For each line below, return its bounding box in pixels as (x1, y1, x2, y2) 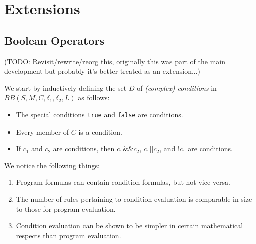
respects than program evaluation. (16, 230, 121, 240)
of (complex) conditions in (137, 82, 217, 93)
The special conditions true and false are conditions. (16, 109, 183, 119)
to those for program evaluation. (16, 203, 116, 214)
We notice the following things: (4, 160, 100, 170)
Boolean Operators (4, 32, 104, 48)
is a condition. (78, 126, 122, 137)
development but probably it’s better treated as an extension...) (4, 66, 201, 76)
